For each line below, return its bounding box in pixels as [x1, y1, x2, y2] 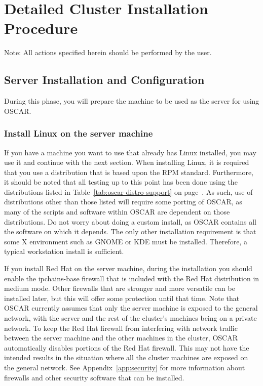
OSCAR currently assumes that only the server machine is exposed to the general [4, 303, 258, 313]
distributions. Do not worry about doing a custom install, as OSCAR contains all [4, 216, 257, 227]
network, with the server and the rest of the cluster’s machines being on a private [4, 313, 257, 323]
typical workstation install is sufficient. [4, 246, 124, 256]
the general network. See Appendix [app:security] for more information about [4, 362, 245, 372]
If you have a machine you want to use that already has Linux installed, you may [4, 147, 256, 157]
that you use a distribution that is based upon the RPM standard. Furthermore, [4, 166, 254, 177]
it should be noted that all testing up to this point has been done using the [4, 177, 238, 187]
